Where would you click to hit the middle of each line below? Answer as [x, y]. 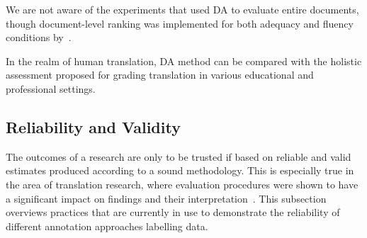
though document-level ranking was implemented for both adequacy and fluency [180, 23]
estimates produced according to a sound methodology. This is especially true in [180, 170]
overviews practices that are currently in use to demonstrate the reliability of [173, 212]
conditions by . [39, 37]
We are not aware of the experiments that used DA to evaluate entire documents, [182, 9]
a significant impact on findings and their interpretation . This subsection [166, 198]
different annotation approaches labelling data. [107, 226]
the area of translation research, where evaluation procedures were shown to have [182, 184]
